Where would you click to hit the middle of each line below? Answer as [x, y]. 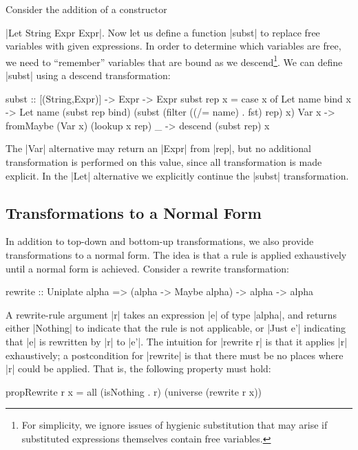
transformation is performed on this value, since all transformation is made [164, 162]
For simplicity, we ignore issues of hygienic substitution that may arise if [175, 425]
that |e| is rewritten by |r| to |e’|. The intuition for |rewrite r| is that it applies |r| [177, 341]
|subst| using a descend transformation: [88, 75]
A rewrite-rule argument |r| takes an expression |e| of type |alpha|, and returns [171, 314]
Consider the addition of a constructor [86, 9]
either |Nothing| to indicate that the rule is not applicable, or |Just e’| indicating [176, 328]
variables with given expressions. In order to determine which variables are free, [173, 46]
